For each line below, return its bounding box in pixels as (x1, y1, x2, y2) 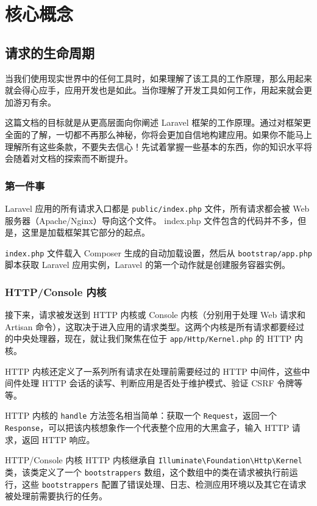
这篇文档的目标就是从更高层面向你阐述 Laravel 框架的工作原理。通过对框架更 (5, 116, 312, 129)
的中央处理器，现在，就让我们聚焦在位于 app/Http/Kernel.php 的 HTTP (5, 332, 292, 345)
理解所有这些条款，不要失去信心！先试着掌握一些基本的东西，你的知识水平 (5, 140, 304, 153)
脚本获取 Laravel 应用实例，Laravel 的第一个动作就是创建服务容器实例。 (5, 258, 290, 271)
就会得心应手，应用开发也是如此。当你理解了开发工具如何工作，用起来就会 (5, 84, 304, 96)
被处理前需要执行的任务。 (5, 490, 107, 502)
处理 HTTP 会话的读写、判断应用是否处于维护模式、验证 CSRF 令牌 (21, 377, 294, 389)
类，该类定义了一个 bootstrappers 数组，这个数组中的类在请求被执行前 (5, 466, 290, 479)
